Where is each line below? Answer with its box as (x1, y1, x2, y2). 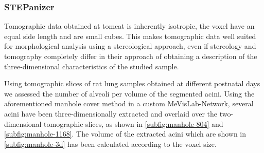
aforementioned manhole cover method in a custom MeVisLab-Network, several (4, 98, 254, 109)
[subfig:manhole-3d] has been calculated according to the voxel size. (4, 138, 217, 149)
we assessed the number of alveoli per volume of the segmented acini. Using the (4, 88, 255, 99)
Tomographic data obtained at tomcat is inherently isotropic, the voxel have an (4, 21, 255, 31)
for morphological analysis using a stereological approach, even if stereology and (4, 41, 256, 51)
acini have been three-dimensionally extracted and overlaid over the (4, 108, 218, 119)
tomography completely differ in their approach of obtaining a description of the (4, 51, 257, 61)
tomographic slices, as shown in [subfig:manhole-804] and (44, 118, 223, 129)
